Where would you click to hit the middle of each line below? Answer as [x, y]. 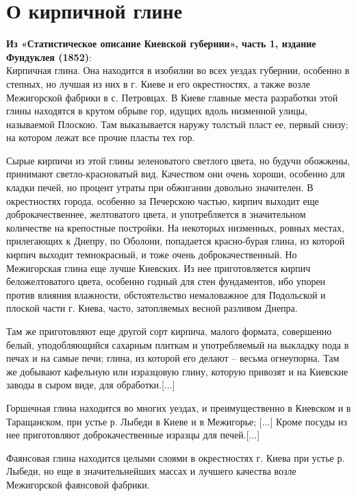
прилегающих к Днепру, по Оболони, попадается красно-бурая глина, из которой [176, 241]
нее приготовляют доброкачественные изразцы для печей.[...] [133, 435]
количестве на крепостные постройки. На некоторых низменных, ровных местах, [175, 227]
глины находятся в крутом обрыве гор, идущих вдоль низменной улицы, [157, 111]
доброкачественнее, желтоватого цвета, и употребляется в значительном [156, 214]
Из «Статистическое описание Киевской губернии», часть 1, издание [161, 44]
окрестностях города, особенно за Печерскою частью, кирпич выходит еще [163, 200]
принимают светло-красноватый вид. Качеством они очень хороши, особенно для [176, 174]
